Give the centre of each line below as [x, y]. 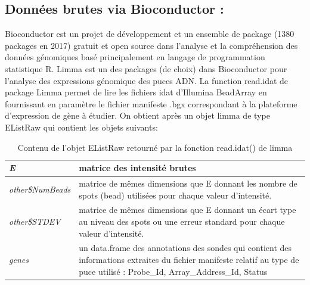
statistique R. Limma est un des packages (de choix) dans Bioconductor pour [146, 68]
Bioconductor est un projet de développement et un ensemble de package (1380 [150, 34]
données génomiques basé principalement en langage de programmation [135, 57]
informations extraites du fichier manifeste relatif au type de [189, 260]
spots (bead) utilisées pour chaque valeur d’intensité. [175, 195]
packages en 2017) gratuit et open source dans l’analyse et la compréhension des [151, 45]
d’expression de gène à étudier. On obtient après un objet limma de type [137, 115]
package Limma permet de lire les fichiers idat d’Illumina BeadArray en [136, 92]
